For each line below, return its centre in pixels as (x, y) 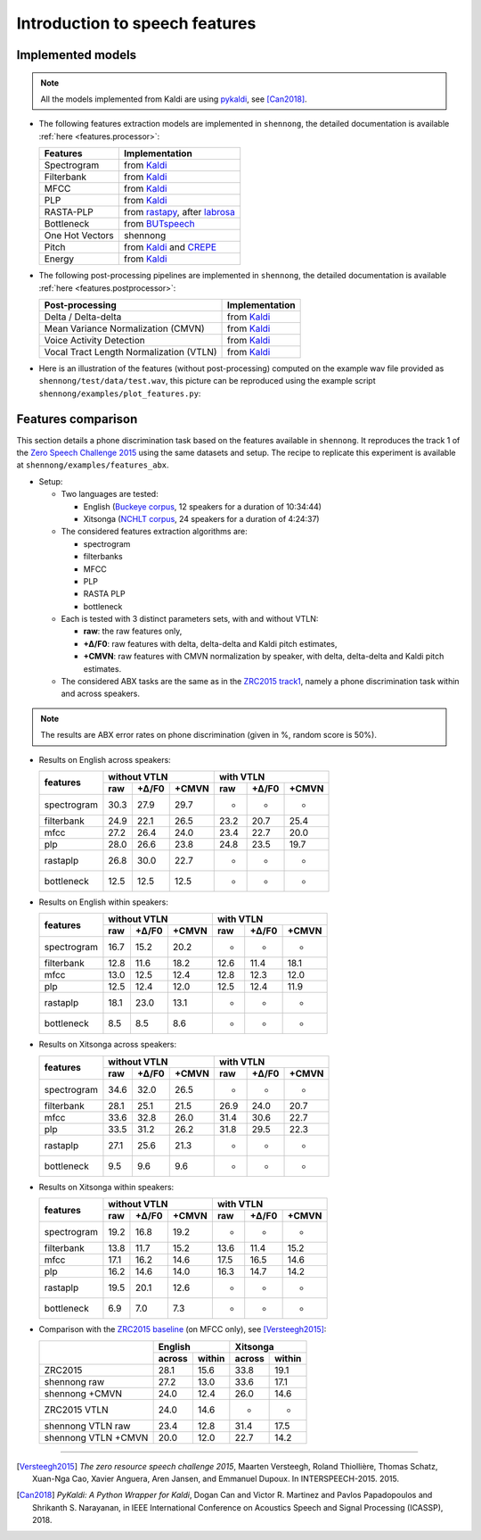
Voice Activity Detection (95, 340)
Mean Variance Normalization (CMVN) (124, 328)
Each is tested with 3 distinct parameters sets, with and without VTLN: (190, 619)
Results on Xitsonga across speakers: (108, 1045)
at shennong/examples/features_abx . (93, 465)
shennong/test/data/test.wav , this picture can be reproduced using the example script (207, 381)
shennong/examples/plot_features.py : (120, 393)
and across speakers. (100, 694)
